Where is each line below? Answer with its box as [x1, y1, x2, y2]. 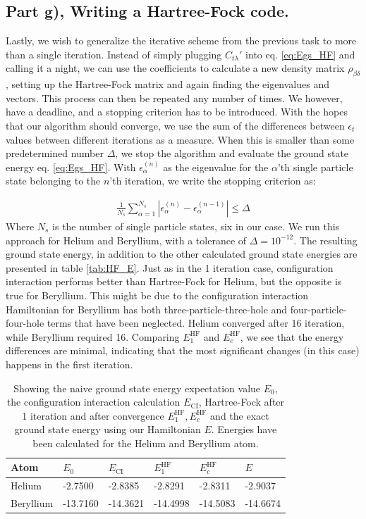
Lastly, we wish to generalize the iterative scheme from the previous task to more [6, 33, 357, 48]
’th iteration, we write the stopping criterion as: [109, 173, 316, 188]
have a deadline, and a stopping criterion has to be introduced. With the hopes [6, 104, 348, 119]
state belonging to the [6, 173, 101, 188]
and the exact [210, 408, 269, 423]
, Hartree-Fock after [198, 394, 285, 409]
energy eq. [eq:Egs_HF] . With [6, 159, 136, 174]
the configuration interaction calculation [6, 394, 181, 409]
